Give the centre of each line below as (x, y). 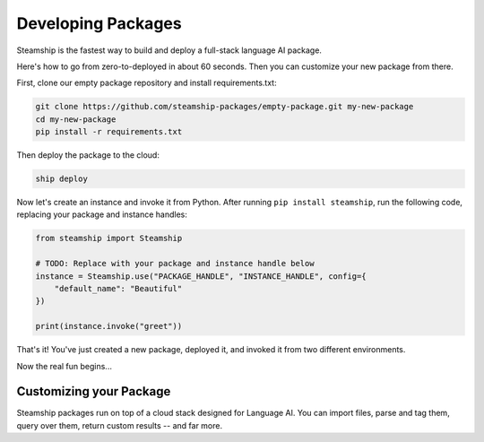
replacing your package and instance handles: (102, 214)
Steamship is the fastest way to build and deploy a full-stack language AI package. (169, 50)
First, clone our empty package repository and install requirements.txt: (147, 83)
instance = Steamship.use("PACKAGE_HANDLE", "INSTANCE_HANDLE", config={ (201, 276)
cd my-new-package (76, 119)
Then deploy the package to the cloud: (88, 155)
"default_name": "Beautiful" (118, 288)
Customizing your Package (94, 391)
